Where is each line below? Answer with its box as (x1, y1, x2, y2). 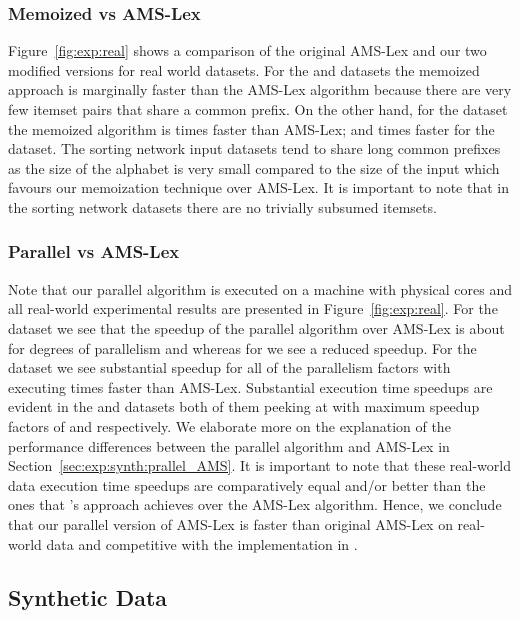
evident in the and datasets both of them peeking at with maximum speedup (8, 396, 480, 417)
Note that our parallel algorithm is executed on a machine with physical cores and (8, 278, 512, 299)
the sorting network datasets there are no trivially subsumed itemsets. (8, 196, 437, 217)
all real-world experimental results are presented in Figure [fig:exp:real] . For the (8, 298, 498, 319)
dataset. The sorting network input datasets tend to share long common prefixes (8, 138, 501, 159)
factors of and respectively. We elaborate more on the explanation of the (8, 415, 451, 436)
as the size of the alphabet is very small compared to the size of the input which (8, 157, 500, 178)
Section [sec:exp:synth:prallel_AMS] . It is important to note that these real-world (8, 455, 511, 476)
